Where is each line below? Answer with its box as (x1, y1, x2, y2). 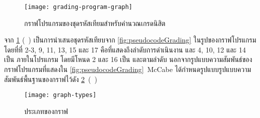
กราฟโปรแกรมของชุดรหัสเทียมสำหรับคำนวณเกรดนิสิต (24, 17, 166, 28)
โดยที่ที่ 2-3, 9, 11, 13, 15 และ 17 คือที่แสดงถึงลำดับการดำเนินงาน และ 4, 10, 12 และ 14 (4, 44, 246, 54)
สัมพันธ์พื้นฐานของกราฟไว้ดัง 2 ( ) (4, 73, 97, 84)
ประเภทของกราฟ (24, 105, 68, 116)
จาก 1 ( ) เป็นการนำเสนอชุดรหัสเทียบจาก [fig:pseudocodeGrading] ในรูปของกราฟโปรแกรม (4, 34, 256, 45)
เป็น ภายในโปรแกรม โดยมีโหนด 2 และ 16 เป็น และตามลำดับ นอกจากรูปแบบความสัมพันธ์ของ (4, 54, 252, 64)
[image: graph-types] (24, 91, 97, 99)
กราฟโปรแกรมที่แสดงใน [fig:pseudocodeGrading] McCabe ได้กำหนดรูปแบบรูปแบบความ (4, 64, 251, 74)
